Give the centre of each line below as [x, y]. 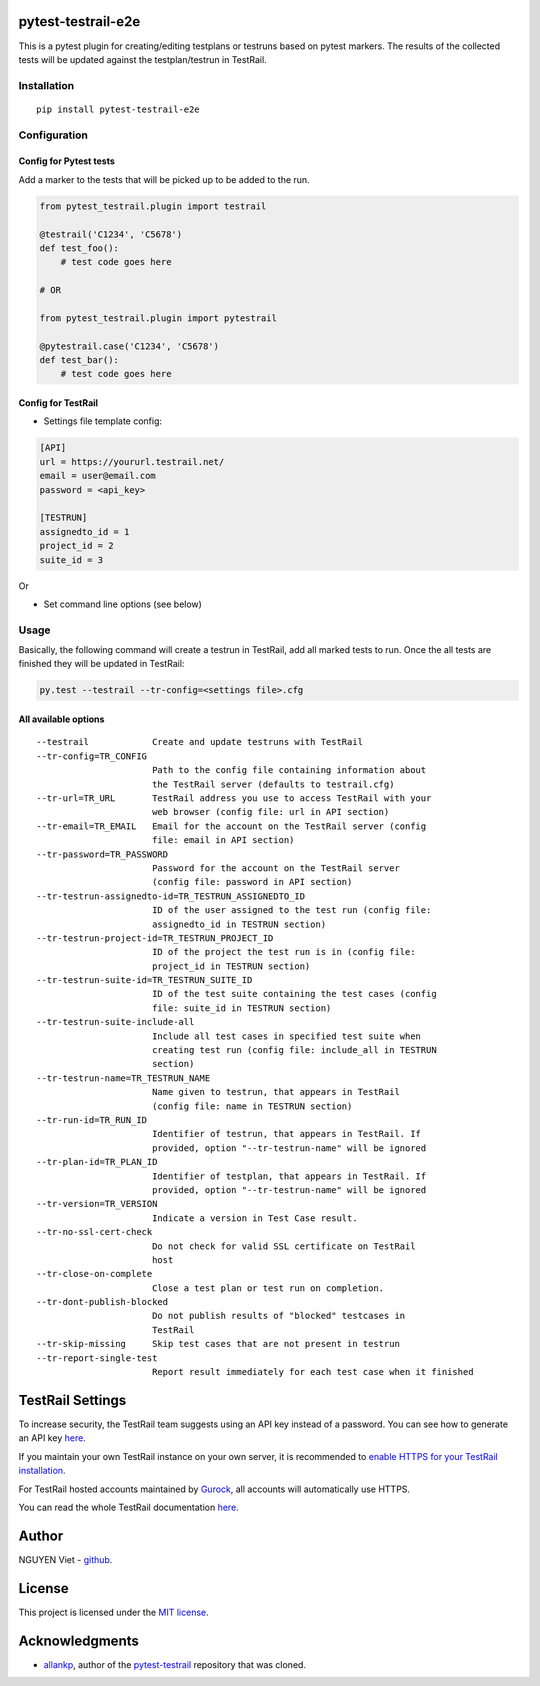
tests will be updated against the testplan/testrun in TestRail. [142, 59]
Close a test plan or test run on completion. [268, 1288]
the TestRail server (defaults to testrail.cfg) [273, 784]
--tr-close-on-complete [94, 1274]
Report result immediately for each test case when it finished [312, 1372]
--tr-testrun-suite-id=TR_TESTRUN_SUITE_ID [144, 980]
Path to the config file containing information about [289, 770]
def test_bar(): [79, 360]
